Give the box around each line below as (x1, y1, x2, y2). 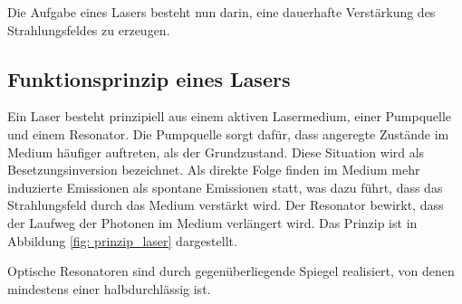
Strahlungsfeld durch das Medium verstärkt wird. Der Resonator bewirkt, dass (7, 195, 444, 214)
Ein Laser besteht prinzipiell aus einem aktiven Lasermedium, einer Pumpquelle (7, 107, 452, 126)
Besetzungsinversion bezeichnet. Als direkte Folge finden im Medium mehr (7, 160, 420, 179)
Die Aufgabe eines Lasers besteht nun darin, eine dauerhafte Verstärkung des (7, 3, 436, 21)
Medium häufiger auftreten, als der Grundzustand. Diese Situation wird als (7, 142, 425, 161)
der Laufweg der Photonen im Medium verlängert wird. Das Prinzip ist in (7, 213, 418, 232)
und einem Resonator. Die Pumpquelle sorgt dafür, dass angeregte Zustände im (7, 124, 449, 143)
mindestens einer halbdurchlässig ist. (7, 279, 211, 298)
